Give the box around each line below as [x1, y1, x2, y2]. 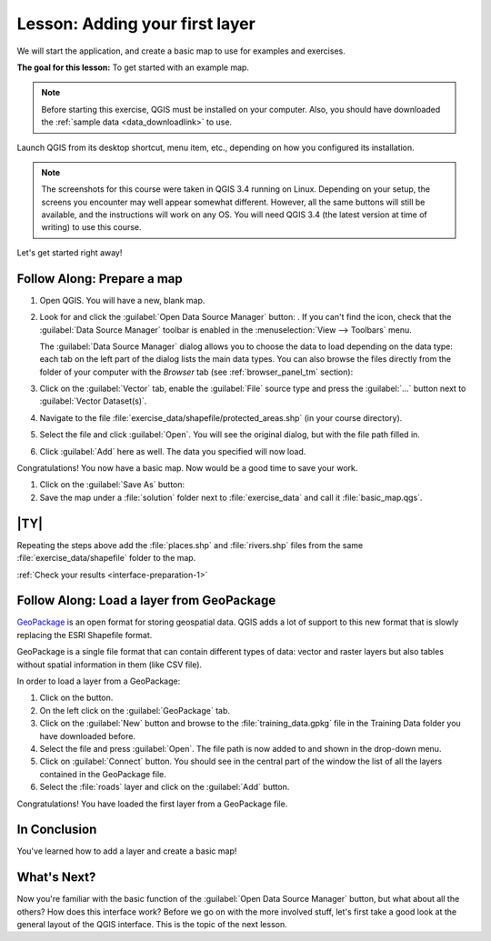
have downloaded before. [39, 730, 136, 741]
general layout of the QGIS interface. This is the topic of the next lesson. [16, 919, 287, 930]
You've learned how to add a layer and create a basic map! [16, 846, 237, 856]
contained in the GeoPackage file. [39, 768, 167, 779]
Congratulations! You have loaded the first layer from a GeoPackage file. [16, 798, 288, 809]
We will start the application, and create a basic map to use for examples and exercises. [16, 45, 346, 56]
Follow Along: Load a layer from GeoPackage [16, 593, 276, 608]
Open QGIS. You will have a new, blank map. [39, 295, 205, 305]
